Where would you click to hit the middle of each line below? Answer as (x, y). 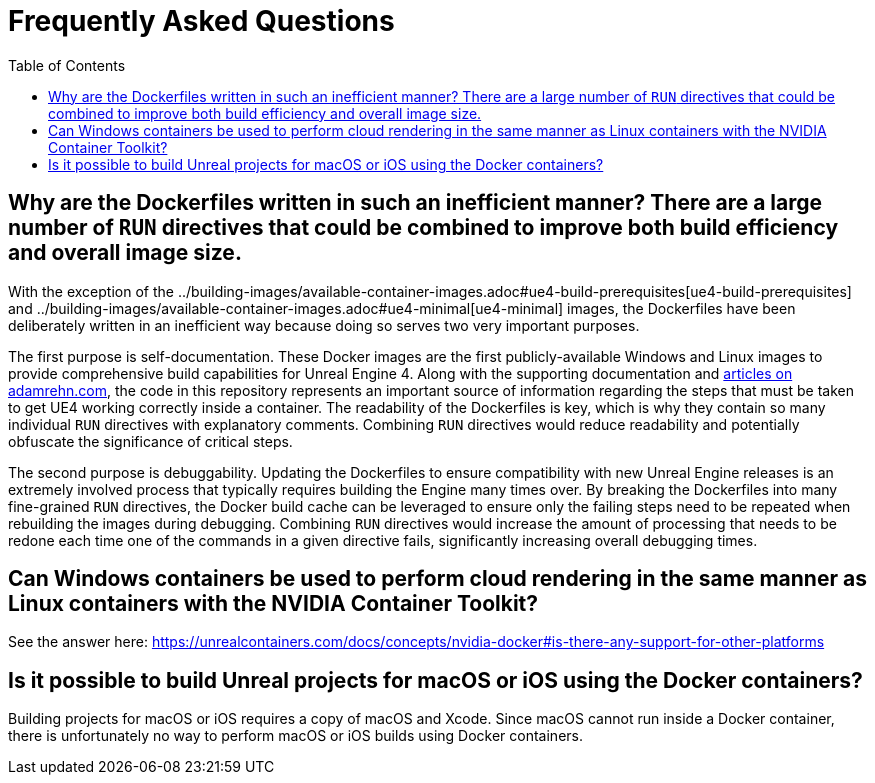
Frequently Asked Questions (201, 21)
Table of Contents (67, 65)
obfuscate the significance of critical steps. (150, 441)
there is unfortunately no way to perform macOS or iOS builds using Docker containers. (295, 736)
